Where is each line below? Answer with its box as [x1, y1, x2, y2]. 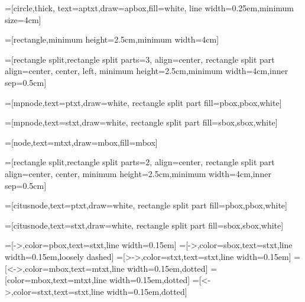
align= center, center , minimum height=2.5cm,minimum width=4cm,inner [5, 167, 271, 179]
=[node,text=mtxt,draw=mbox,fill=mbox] [5, 136, 158, 148]
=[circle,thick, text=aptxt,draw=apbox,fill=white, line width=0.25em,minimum [5, 2, 294, 14]
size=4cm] [5, 13, 41, 25]
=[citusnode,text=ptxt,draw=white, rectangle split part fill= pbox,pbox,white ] [5, 199, 287, 211]
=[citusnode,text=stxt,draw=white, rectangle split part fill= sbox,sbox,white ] [5, 219, 284, 231]
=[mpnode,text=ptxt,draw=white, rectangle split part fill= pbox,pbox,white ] [5, 96, 282, 108]
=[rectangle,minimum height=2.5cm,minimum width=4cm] [5, 33, 219, 46]
